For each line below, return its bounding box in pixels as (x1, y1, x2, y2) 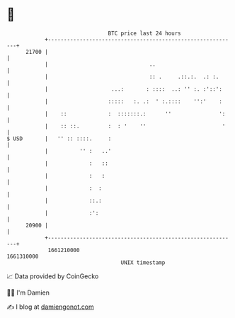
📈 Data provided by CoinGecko (6, 272, 99, 280)
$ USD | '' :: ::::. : (6, 135, 112, 142)
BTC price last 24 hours (108, 30, 181, 37)
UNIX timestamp (120, 259, 166, 266)
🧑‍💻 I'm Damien (6, 288, 50, 297)
